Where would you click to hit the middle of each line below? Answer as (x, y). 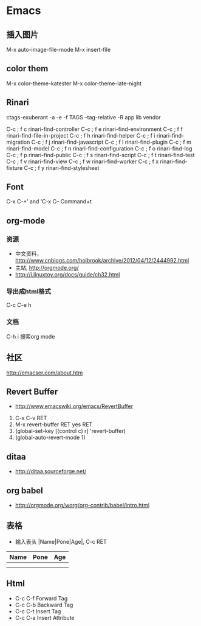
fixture (15, 167)
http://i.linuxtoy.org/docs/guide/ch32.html (67, 275)
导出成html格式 (29, 292)
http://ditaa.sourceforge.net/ (51, 471)
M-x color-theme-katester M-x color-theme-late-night (74, 83)
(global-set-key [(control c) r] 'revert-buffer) (70, 431)
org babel (25, 491)
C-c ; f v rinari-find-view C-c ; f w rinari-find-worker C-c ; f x (83, 161)
